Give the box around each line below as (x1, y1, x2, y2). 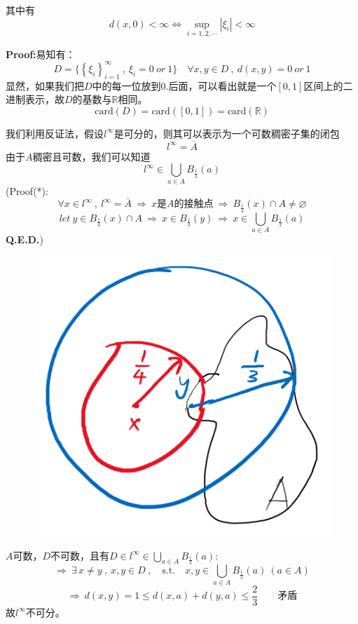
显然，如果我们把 (6, 78, 84, 93)
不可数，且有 (50, 548, 110, 562)
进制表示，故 (6, 92, 64, 107)
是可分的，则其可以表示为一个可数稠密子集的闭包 (113, 126, 340, 140)
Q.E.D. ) (6, 232, 43, 247)
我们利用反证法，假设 (6, 126, 104, 140)
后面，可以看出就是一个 (168, 78, 277, 93)
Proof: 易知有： (6, 46, 76, 61)
